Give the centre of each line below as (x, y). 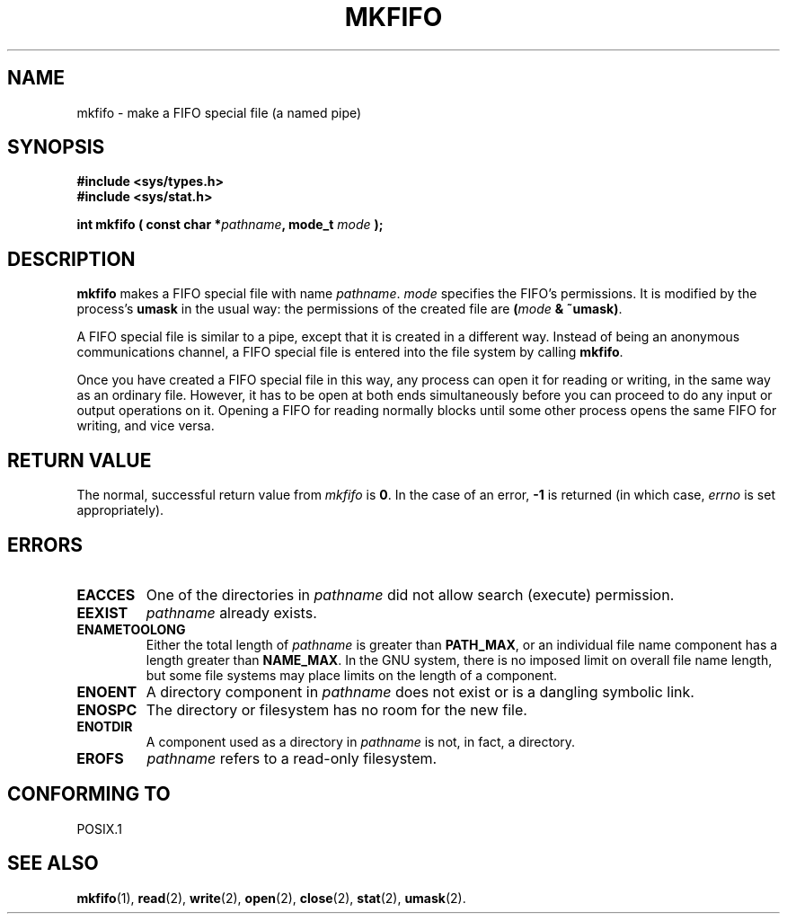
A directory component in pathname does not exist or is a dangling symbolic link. (420, 691)
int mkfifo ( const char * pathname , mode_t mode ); (230, 225)
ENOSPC (107, 709)
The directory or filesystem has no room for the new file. (336, 709)
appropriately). (120, 510)
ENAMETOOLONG (131, 629)
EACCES (106, 594)
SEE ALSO (53, 863)
